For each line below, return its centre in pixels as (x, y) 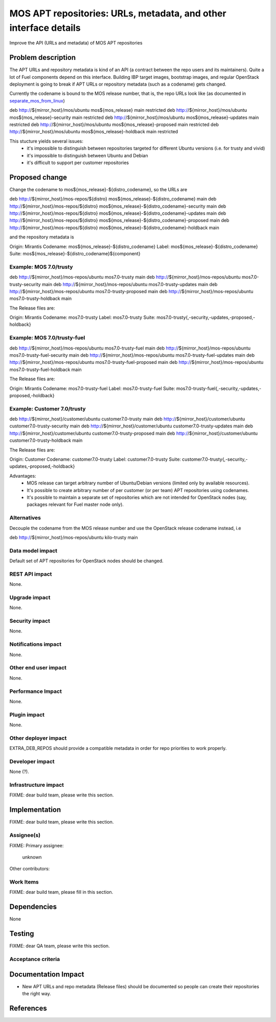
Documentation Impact (47, 974)
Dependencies (33, 907)
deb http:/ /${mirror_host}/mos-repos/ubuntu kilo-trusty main (74, 537)
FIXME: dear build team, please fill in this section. (61, 892)
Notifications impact (35, 644)
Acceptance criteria (35, 959)
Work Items (24, 882)
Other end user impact (38, 668)
